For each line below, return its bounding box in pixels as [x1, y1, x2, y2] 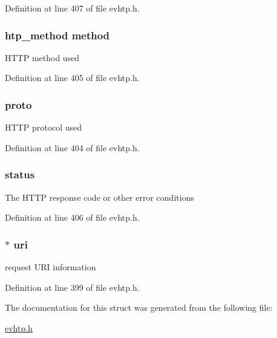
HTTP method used [5, 51, 80, 63]
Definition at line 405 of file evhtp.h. [5, 71, 140, 84]
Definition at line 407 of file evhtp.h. [5, 2, 140, 14]
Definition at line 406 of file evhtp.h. [5, 211, 140, 224]
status [5, 167, 35, 182]
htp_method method [5, 27, 110, 42]
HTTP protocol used [5, 121, 82, 134]
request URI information [5, 261, 96, 273]
